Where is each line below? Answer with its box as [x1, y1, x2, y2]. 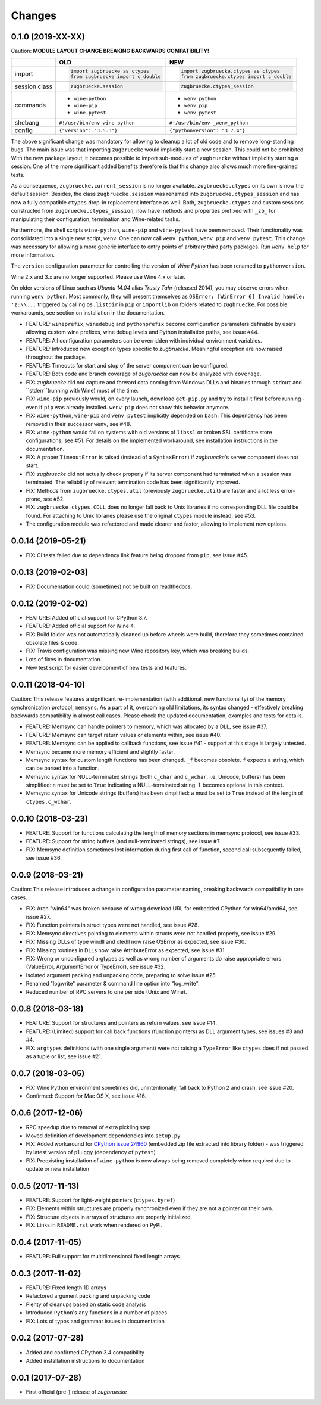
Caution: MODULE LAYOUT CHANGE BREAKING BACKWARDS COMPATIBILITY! [11, 48, 210, 55]
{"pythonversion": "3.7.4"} [169, 127, 246, 133]
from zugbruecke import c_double [70, 73, 161, 80]
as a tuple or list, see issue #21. [26, 1053, 103, 1060]
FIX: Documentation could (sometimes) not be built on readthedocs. [26, 583, 193, 590]
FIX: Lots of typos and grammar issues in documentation [26, 1317, 165, 1325]
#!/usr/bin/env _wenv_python [169, 119, 248, 126]
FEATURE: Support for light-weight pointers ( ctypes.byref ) [26, 1196, 175, 1204]
